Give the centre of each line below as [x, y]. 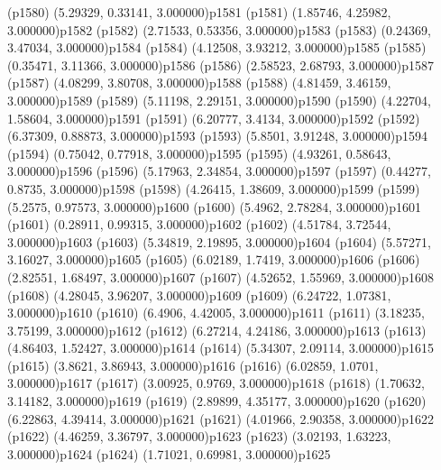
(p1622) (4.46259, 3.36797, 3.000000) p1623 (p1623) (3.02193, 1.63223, [199, 436]
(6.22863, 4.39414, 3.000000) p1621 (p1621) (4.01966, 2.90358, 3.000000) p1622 [220, 418]
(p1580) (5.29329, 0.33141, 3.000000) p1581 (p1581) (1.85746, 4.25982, [199, 12]
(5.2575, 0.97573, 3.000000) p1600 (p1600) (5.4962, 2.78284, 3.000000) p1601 [214, 206]
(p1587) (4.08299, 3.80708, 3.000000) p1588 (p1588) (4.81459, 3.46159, [199, 83]
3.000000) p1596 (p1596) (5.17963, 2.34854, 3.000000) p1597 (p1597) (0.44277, [219, 171]
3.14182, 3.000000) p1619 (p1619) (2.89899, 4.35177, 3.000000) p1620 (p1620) [217, 401]
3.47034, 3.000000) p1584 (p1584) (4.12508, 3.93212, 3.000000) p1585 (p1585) [217, 47]
